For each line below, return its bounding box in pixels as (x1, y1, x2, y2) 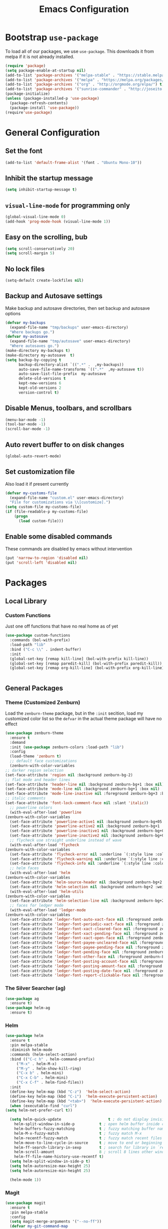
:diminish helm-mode (9, 1048, 52, 1053)
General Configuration (5, 127, 100, 138)
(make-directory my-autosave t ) (5, 352, 75, 358)
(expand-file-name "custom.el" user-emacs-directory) (9, 495, 124, 500)
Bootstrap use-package (5, 32, 99, 43)
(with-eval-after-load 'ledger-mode (9, 908, 86, 913)
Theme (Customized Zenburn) (5, 699, 80, 706)
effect (5, 721, 17, 727)
